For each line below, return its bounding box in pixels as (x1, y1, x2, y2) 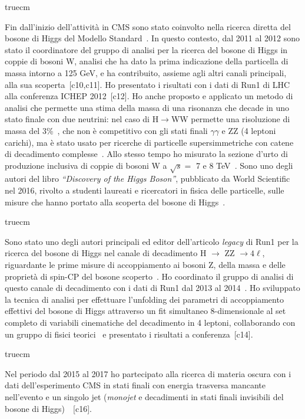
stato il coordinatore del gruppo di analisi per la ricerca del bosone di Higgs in (5, 43, 288, 55)
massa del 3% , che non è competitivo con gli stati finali (5, 124, 208, 136)
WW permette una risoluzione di (171, 113, 290, 125)
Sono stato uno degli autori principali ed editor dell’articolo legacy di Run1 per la (5, 235, 299, 247)
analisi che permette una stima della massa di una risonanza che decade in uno (5, 101, 290, 113)
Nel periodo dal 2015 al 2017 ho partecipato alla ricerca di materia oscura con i (5, 367, 291, 379)
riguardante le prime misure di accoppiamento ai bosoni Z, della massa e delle (5, 258, 286, 271)
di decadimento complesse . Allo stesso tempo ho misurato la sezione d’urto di (5, 148, 288, 160)
